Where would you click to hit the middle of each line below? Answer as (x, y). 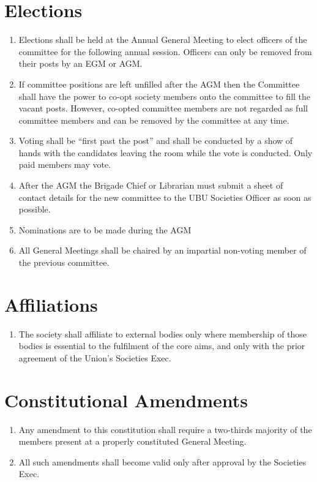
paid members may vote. (65, 164)
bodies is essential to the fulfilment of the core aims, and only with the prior (162, 346)
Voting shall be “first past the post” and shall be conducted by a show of (156, 141)
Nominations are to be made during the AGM (105, 229)
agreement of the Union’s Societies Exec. (95, 357)
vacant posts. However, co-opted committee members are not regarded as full (163, 108)
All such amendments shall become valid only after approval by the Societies (162, 461)
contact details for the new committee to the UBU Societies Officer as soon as (165, 197)
